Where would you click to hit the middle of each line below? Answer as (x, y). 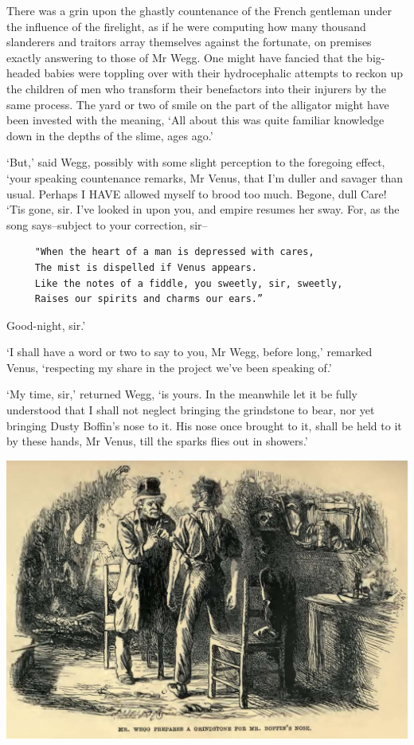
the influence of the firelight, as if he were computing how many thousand (186, 26)
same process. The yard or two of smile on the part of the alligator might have (198, 104)
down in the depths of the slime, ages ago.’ (110, 135)
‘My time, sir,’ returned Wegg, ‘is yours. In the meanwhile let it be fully (182, 394)
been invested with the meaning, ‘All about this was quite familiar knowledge (195, 120)
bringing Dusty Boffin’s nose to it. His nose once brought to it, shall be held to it (204, 425)
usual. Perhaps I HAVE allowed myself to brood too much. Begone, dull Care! (197, 193)
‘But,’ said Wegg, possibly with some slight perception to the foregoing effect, (196, 162)
